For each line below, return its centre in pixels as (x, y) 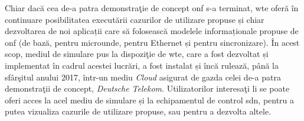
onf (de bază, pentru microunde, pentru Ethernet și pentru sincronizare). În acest (152, 42)
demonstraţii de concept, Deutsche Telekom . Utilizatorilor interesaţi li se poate (147, 88)
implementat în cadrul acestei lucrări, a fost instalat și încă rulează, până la (142, 65)
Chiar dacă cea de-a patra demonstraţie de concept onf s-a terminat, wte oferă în (152, 8)
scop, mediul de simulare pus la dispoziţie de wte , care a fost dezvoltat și (137, 54)
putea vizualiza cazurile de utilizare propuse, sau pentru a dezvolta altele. (138, 111)
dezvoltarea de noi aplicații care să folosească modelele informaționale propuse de (152, 31)
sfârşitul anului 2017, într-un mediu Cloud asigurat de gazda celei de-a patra (143, 77)
